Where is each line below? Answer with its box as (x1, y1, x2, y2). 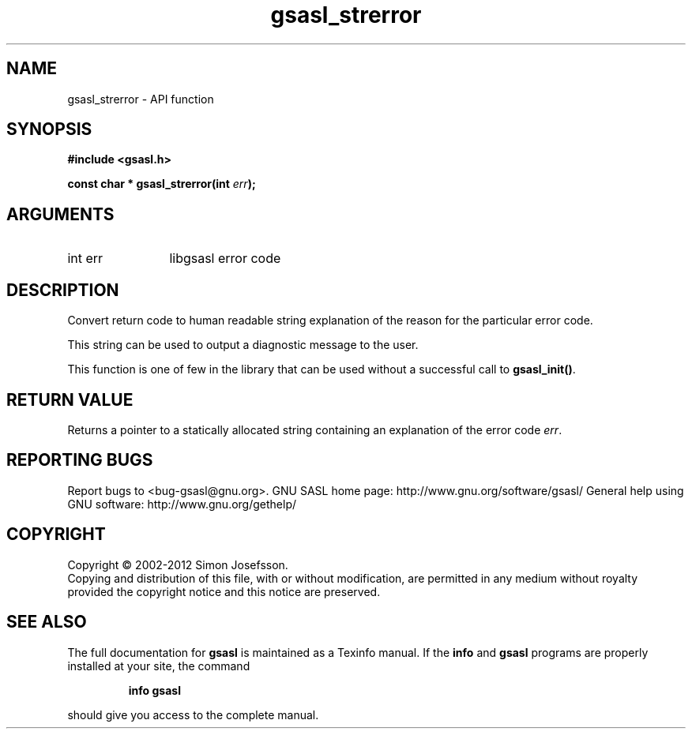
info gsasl (128, 683, 181, 697)
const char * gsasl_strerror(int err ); (67, 177, 256, 191)
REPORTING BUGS (6, 450, 153, 471)
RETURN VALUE (6, 389, 134, 410)
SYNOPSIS (6, 119, 92, 140)
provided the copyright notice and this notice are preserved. (67, 584, 381, 598)
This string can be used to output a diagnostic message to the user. (67, 338, 419, 352)
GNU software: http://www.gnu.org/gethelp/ (67, 497, 297, 511)
